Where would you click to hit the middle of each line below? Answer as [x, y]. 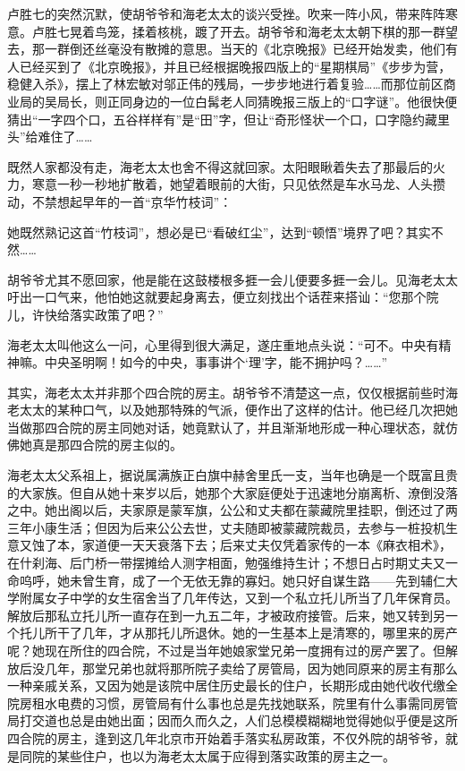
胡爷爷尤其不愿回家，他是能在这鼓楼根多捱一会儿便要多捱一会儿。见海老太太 [232, 279]
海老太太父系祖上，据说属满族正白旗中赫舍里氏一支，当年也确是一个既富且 [226, 475]
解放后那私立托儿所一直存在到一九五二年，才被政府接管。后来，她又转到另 [226, 615]
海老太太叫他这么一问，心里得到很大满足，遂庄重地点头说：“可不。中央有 [223, 344]
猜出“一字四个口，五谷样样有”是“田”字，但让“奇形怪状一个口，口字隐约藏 [223, 119]
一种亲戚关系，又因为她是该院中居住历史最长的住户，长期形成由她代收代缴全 [232, 685]
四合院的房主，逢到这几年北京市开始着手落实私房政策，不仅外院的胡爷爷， [226, 737]
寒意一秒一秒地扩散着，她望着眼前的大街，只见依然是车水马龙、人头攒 [238, 184]
